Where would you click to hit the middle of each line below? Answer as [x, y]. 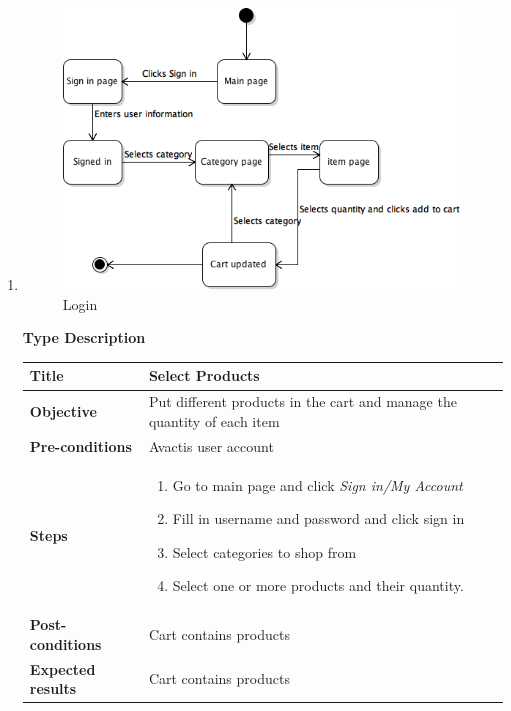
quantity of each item [214, 420]
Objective [63, 411]
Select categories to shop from [264, 551]
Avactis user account [211, 445]
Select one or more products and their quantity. [318, 585]
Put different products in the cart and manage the [302, 401]
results [53, 688]
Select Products [204, 375]
